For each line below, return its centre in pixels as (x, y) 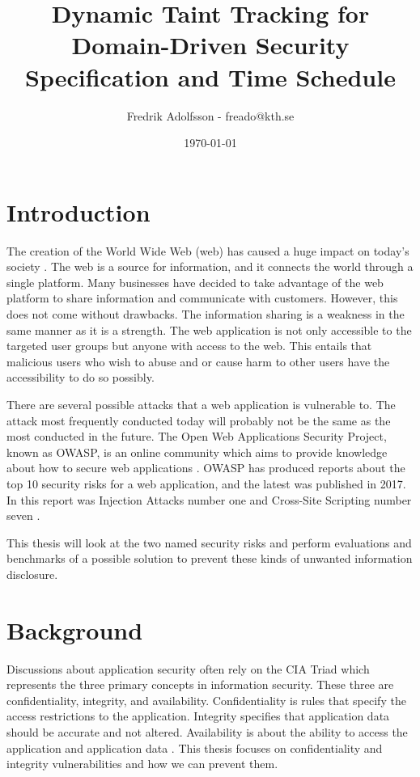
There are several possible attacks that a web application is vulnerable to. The (201, 404)
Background (75, 629)
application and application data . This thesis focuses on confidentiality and (195, 747)
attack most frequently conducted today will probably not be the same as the (199, 420)
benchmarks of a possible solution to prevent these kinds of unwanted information (210, 558)
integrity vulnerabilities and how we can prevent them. (142, 764)
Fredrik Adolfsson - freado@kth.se (210, 115)
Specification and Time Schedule (210, 76)
